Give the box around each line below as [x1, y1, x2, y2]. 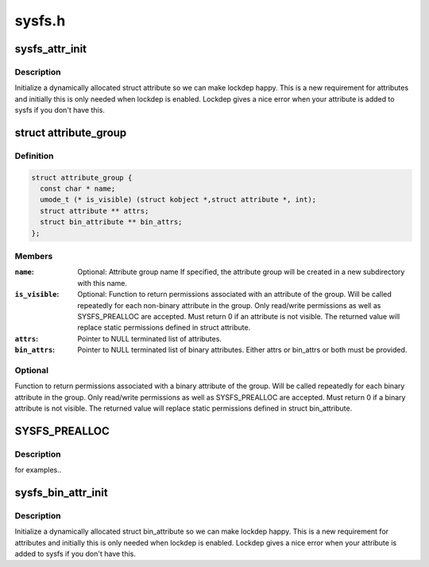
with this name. [77, 278, 127, 287]
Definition [14, 150, 54, 161]
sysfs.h [14, 12, 66, 29]
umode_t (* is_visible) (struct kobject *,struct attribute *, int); [40, 195, 317, 204]
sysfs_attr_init [14, 42, 87, 56]
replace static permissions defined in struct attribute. [77, 322, 251, 333]
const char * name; [40, 184, 116, 194]
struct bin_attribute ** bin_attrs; [40, 218, 183, 226]
